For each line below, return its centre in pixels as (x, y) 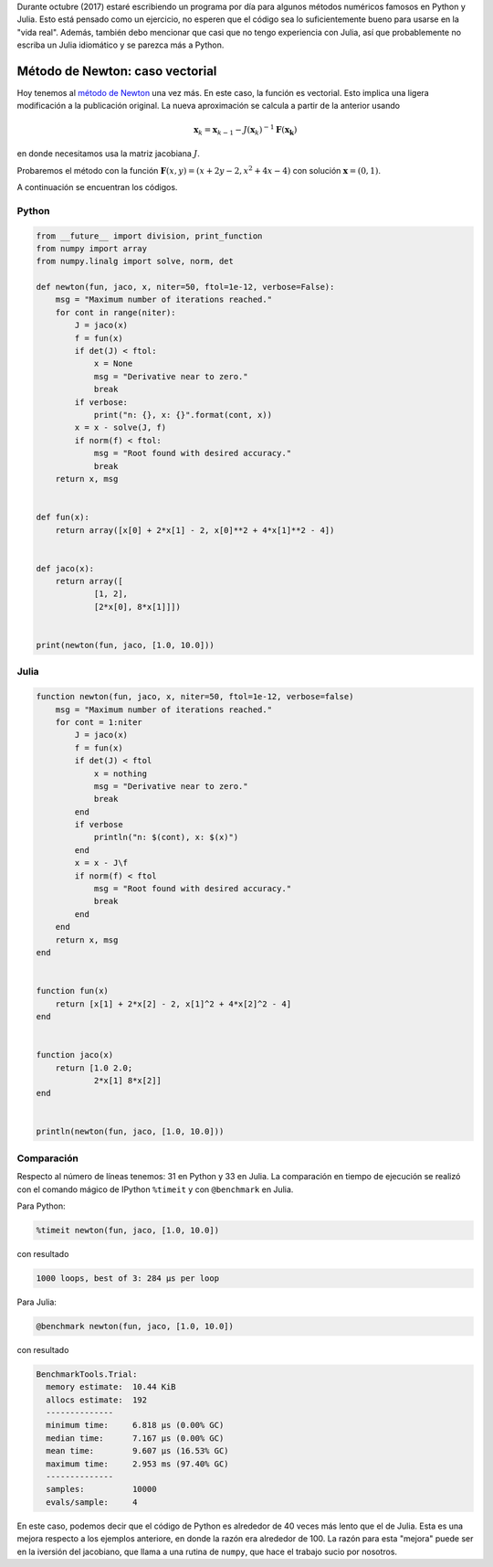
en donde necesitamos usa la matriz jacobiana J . (108, 154)
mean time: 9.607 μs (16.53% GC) (137, 1451)
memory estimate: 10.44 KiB (111, 1387)
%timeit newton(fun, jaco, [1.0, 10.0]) (127, 1230)
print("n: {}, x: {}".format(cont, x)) (183, 415)
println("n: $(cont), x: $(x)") (166, 837)
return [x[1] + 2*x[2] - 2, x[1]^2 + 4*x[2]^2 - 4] (173, 1004)
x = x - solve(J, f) (121, 428)
